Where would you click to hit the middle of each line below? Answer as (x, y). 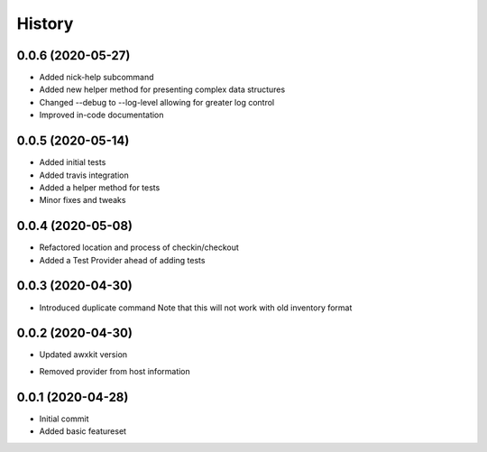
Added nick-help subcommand (96, 78)
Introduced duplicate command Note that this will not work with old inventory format (196, 308)
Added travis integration (84, 175)
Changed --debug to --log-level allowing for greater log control (157, 102)
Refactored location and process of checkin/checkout (139, 247)
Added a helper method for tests (100, 187)
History (45, 23)
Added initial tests (73, 162)
